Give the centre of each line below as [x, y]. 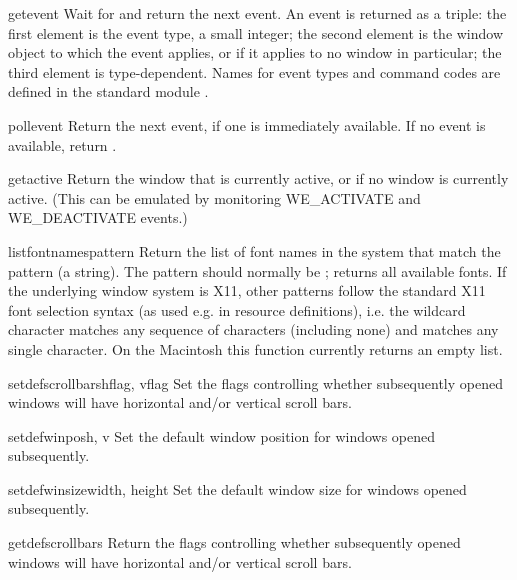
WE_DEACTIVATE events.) [98, 217]
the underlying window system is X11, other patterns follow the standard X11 [247, 290]
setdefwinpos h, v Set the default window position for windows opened [222, 435]
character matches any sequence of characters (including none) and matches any [253, 329]
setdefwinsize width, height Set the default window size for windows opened [237, 488]
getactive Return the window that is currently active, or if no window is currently [258, 178]
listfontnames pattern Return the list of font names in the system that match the [254, 250]
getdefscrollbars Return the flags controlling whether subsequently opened [234, 542]
